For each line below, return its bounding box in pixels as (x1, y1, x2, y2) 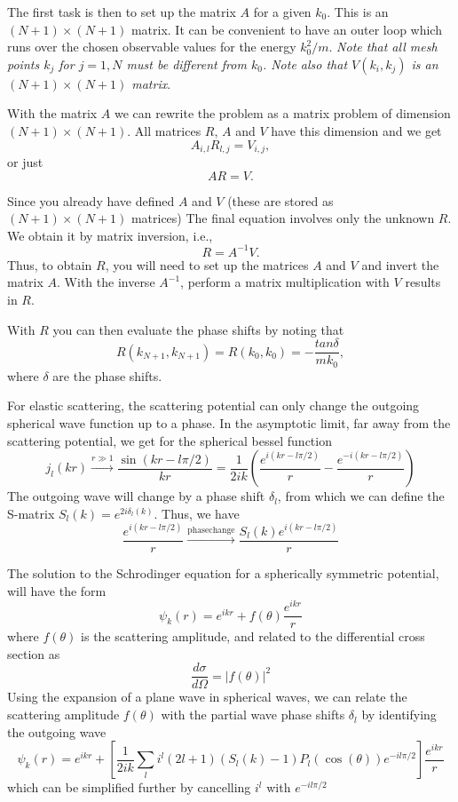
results (405, 273, 441, 291)
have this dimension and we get (271, 121, 442, 139)
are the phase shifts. (52, 366, 162, 385)
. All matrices (127, 121, 201, 139)
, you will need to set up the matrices (105, 255, 309, 274)
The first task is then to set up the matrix (7, 3, 236, 20)
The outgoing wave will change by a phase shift (7, 487, 265, 505)
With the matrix (7, 104, 98, 123)
